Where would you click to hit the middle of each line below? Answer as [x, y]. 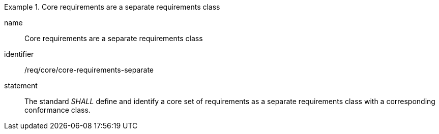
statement [21, 86]
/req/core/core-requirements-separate [89, 70]
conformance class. [57, 110]
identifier [19, 54]
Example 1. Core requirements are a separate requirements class [112, 7]
